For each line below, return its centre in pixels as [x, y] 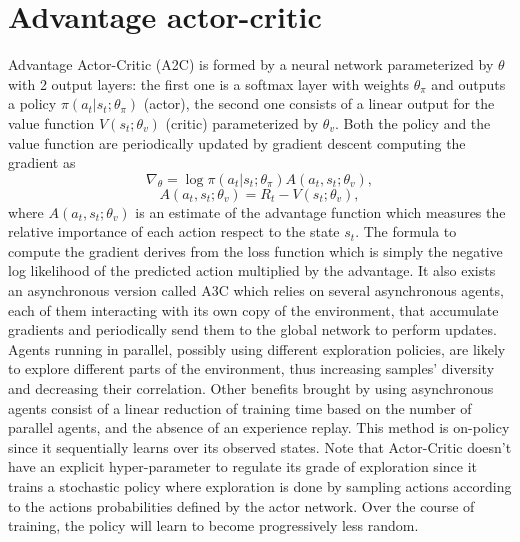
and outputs [468, 83]
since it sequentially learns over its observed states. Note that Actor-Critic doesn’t [260, 446]
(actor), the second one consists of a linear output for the [319, 103]
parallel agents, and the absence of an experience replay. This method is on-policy [259, 427]
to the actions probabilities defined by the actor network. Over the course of [241, 505]
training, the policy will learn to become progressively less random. [213, 525]
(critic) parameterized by [242, 122]
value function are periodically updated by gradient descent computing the [237, 142]
